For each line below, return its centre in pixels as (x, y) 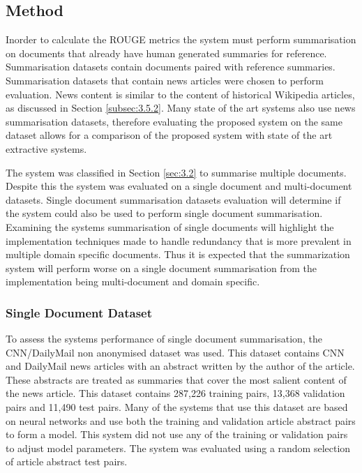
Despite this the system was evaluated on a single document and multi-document (179, 186)
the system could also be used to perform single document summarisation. (164, 213)
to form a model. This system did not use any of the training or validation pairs (177, 434)
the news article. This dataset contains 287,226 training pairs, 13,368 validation (175, 393)
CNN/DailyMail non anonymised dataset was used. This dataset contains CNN (175, 352)
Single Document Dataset (79, 312)
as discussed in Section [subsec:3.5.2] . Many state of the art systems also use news (181, 108)
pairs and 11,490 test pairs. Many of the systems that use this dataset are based (177, 407)
